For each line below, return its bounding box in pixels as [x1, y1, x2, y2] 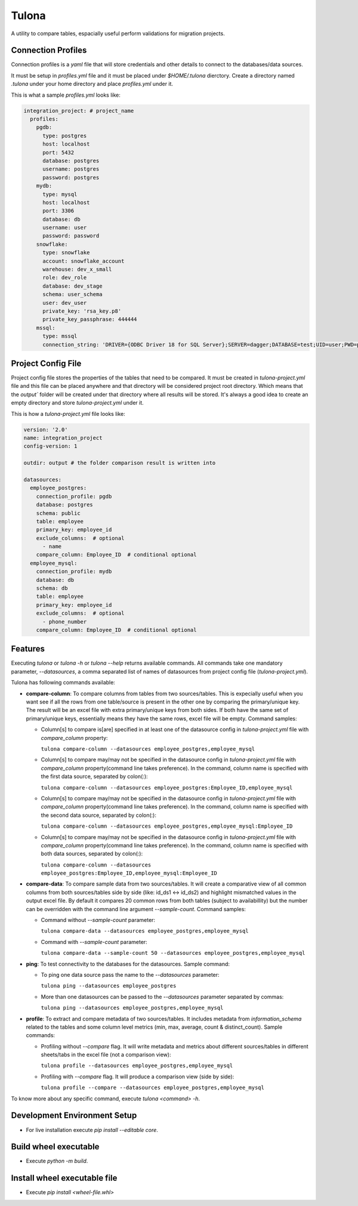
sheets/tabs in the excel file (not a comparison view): [41, 1051, 171, 1059]
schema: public [36, 510, 81, 516]
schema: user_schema [42, 291, 103, 298]
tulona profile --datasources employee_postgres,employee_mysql [41, 1062, 233, 1069]
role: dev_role [42, 274, 87, 281]
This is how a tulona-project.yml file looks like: [11, 410, 125, 417]
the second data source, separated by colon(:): [41, 812, 156, 819]
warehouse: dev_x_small [42, 266, 112, 273]
